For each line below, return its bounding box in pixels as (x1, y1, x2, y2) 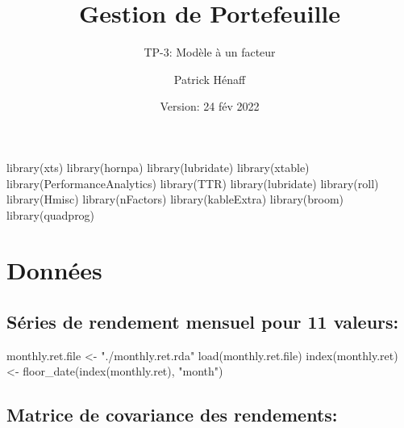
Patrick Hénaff (173, 70, 246, 87)
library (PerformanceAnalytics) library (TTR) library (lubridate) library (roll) (6, 174, 379, 191)
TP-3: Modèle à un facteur (144, 44, 276, 61)
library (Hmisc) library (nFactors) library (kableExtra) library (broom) (6, 191, 344, 208)
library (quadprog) (6, 206, 95, 223)
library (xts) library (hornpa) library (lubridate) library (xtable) (6, 158, 310, 175)
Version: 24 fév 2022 (160, 98, 260, 115)
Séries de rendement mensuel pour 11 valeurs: (6, 309, 399, 334)
